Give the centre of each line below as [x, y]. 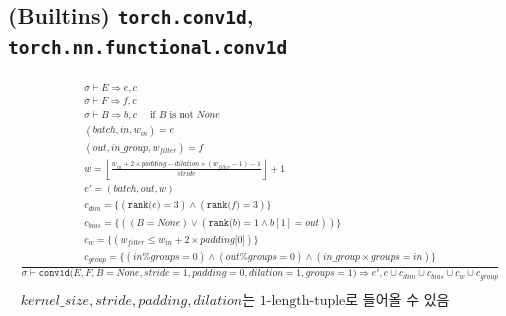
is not [181, 115]
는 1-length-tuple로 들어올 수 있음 [346, 300]
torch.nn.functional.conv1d [148, 48]
